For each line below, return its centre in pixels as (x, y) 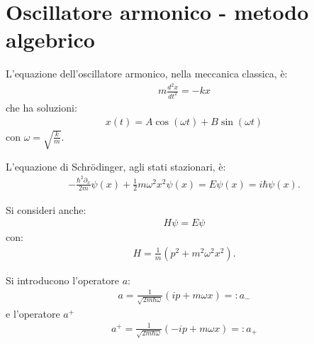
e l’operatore (33, 313)
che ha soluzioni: (41, 107)
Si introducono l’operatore (62, 280)
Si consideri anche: (46, 209)
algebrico (50, 39)
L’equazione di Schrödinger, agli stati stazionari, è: (116, 166)
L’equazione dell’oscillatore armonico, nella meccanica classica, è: (147, 74)
